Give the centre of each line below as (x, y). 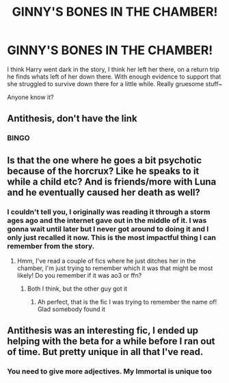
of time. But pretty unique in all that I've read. (105, 352)
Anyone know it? (30, 97)
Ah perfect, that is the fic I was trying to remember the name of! (127, 302)
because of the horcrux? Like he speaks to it (103, 171)
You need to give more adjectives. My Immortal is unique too (109, 371)
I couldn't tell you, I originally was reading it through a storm (109, 211)
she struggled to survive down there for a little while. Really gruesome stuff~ (115, 83)
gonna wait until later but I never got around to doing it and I (108, 228)
